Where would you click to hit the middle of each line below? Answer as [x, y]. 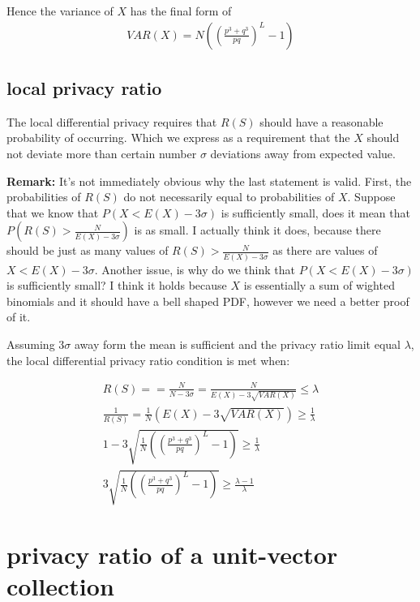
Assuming [31, 344]
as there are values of [325, 250]
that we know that [53, 212]
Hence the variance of [60, 11]
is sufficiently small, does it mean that [315, 212]
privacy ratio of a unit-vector [172, 555]
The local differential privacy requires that [112, 121]
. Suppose [371, 197]
